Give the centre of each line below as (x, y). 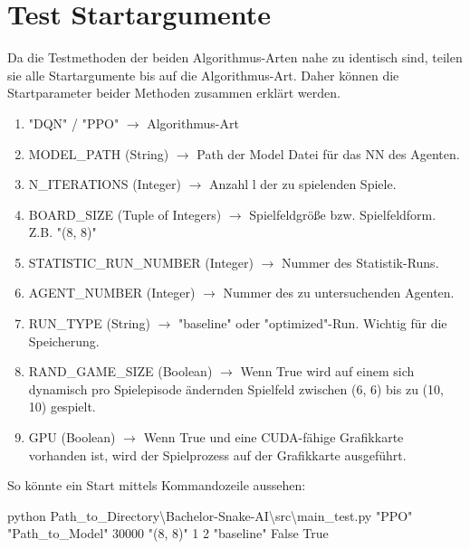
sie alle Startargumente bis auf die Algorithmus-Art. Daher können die (203, 75)
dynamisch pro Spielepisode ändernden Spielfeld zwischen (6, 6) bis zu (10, (236, 388)
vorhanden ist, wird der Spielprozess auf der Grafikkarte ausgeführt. (217, 454)
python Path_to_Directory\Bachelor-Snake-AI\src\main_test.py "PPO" (210, 515)
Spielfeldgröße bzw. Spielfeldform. (343, 214)
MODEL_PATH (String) (99, 153)
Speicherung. (64, 341)
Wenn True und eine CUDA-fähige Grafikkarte (273, 437)
